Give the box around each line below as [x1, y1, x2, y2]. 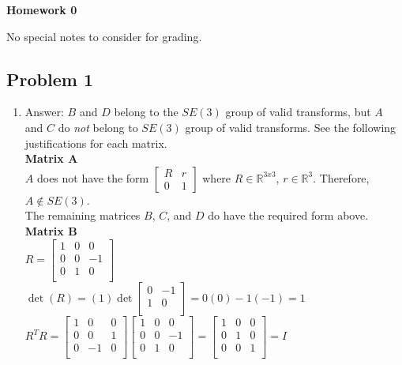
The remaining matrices [24, 207, 141, 224]
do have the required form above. [208, 207, 369, 224]
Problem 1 [6, 66, 93, 91]
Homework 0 [6, 2, 77, 17]
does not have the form [36, 169, 149, 186]
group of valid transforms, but [225, 103, 371, 120]
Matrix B [24, 222, 77, 239]
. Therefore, [313, 169, 370, 186]
